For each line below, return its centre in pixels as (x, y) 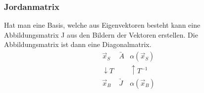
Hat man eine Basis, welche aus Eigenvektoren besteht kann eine (102, 25)
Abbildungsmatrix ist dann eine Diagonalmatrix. (78, 44)
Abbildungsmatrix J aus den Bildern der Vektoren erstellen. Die (101, 34)
